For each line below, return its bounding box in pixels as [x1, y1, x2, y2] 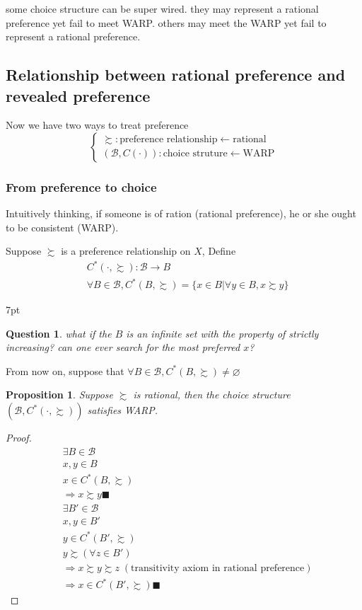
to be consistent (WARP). [6, 219, 119, 234]
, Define [202, 243, 236, 258]
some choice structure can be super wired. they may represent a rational [6, 1, 319, 16]
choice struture [163, 149, 228, 159]
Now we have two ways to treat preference [6, 117, 189, 132]
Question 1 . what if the [6, 326, 112, 340]
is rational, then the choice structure [133, 387, 291, 402]
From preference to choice [6, 178, 157, 195]
